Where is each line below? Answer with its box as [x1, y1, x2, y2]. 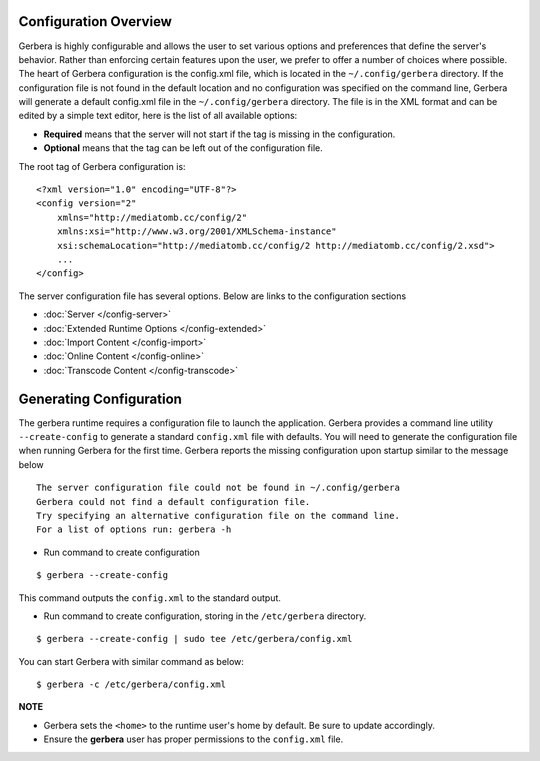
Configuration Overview [18, 13, 172, 30]
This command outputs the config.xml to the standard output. [18, 591, 282, 604]
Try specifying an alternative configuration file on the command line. [36, 510, 400, 521]
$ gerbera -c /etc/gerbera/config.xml [36, 679, 227, 690]
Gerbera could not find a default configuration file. [36, 496, 311, 507]
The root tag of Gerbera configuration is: [18, 160, 186, 172]
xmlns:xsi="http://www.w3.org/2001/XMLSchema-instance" [56, 226, 337, 237]
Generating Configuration [18, 390, 182, 407]
